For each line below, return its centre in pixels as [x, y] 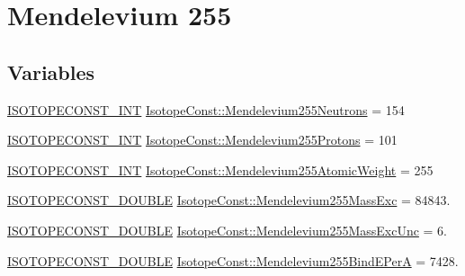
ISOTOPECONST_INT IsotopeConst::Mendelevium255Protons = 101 [202, 140]
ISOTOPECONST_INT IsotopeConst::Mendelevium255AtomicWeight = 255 [220, 169]
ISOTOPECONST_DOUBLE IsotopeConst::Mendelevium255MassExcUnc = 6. [227, 230]
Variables [51, 71]
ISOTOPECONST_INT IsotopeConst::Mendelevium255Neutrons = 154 [206, 109]
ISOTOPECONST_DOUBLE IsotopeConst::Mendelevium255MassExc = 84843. [229, 200]
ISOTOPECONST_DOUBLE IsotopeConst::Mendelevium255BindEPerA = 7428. [233, 260]
